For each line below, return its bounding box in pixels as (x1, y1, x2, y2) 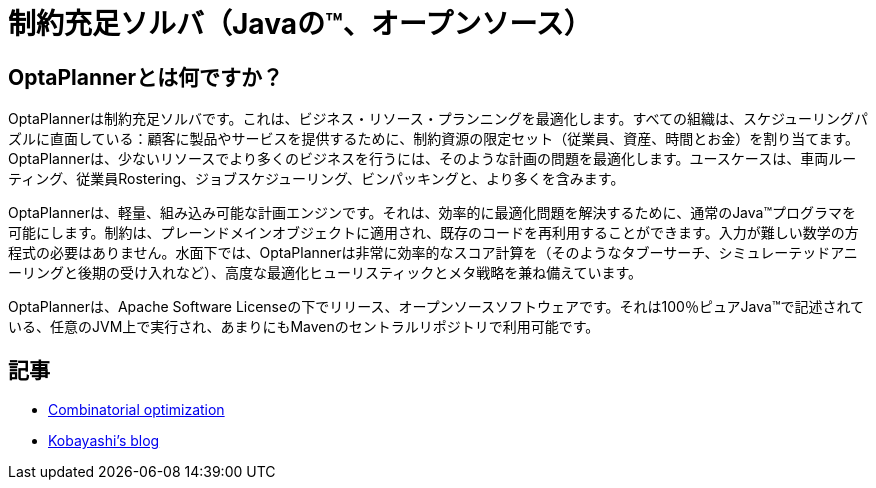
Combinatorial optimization (48, 401, 225, 419)
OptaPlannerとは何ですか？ (8, 64, 284, 90)
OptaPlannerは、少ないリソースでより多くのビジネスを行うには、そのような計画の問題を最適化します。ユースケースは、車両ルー (8, 150, 857, 168)
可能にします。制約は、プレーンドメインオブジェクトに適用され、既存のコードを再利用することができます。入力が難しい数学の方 (8, 224, 859, 242)
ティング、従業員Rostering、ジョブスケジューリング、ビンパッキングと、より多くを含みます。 (8, 170, 625, 188)
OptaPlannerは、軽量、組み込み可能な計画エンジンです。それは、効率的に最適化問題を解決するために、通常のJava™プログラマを (8, 204, 856, 222)
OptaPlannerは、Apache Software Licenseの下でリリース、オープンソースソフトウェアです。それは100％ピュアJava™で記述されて (8, 298, 865, 316)
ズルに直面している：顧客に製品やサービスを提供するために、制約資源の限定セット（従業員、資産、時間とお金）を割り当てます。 (8, 130, 860, 148)
